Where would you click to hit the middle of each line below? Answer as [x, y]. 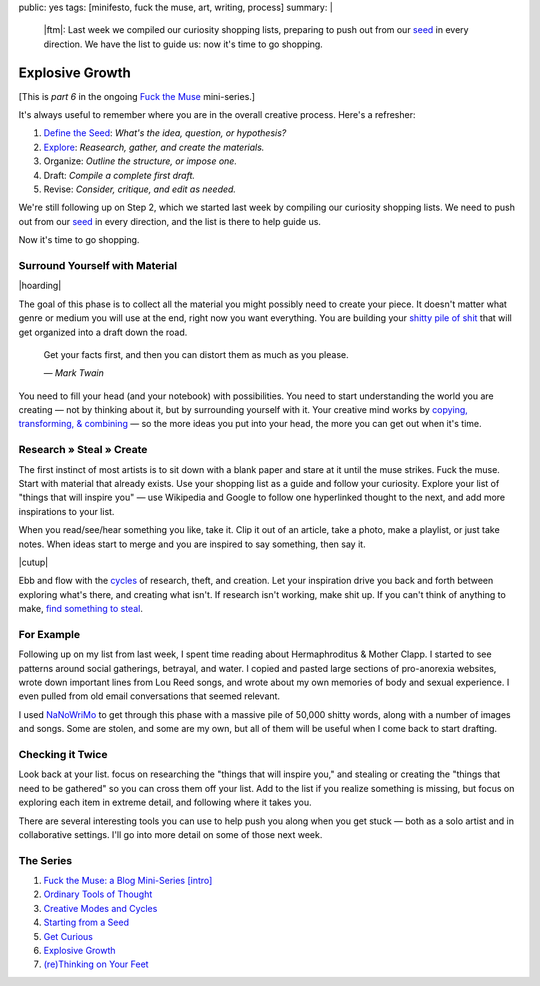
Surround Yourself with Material [98, 265]
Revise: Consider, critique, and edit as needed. [140, 189]
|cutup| [33, 562]
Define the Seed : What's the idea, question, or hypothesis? [165, 133]
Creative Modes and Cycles [100, 908]
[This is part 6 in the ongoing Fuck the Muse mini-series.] [136, 96]
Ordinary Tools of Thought [98, 894]
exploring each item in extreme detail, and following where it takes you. [165, 802]
